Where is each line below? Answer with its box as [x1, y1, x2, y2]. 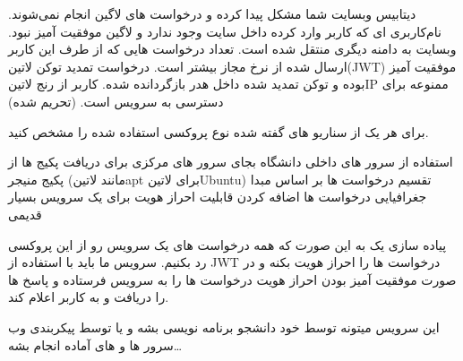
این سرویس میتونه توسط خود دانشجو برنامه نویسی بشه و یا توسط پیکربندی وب [8, 317, 440, 336]
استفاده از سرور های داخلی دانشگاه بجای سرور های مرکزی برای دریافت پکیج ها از [8, 152, 453, 171]
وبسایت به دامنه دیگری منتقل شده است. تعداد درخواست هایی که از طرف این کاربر [8, 39, 457, 58]
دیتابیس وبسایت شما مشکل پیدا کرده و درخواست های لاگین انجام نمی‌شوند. [8, 4, 416, 22]
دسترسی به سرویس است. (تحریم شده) [8, 91, 224, 110]
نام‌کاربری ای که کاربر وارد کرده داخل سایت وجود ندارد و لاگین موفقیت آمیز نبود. [8, 21, 442, 40]
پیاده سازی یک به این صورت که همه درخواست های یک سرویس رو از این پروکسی [8, 235, 447, 254]
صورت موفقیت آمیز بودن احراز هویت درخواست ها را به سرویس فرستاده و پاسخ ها [8, 270, 457, 288]
